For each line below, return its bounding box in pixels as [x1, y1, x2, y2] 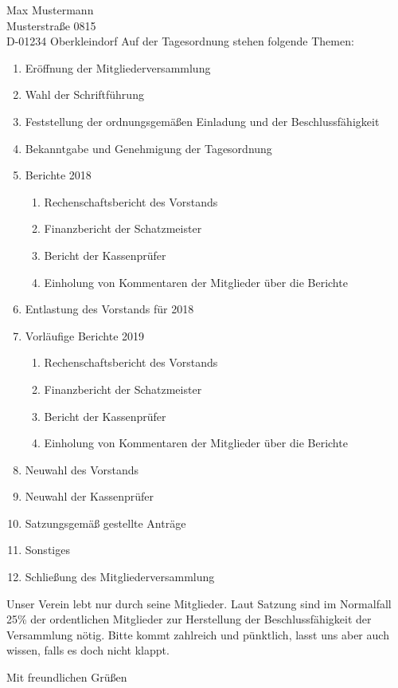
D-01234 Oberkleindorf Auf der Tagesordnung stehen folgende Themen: [6, 33, 354, 49]
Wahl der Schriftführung [25, 86, 144, 103]
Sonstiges [25, 541, 70, 558]
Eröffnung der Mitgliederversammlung [25, 59, 211, 76]
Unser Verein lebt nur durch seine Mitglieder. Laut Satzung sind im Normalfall [6, 595, 392, 611]
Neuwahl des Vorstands [25, 461, 139, 478]
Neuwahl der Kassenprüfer [25, 488, 154, 505]
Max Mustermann [6, 2, 94, 18]
